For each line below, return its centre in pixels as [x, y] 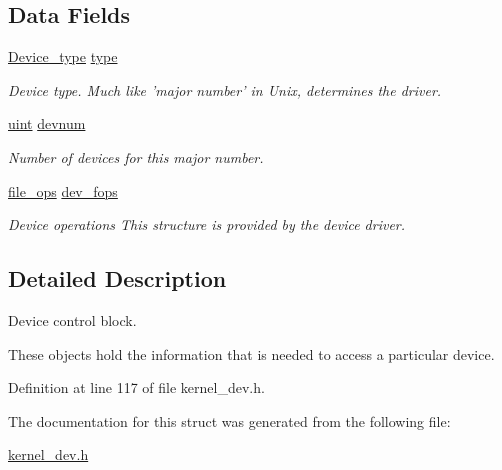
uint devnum [47, 123]
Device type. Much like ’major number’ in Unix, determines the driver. [225, 89]
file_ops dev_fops [63, 190]
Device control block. [72, 319]
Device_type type [63, 56]
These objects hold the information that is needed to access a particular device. [251, 353]
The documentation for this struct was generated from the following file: [229, 420]
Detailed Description [117, 278]
